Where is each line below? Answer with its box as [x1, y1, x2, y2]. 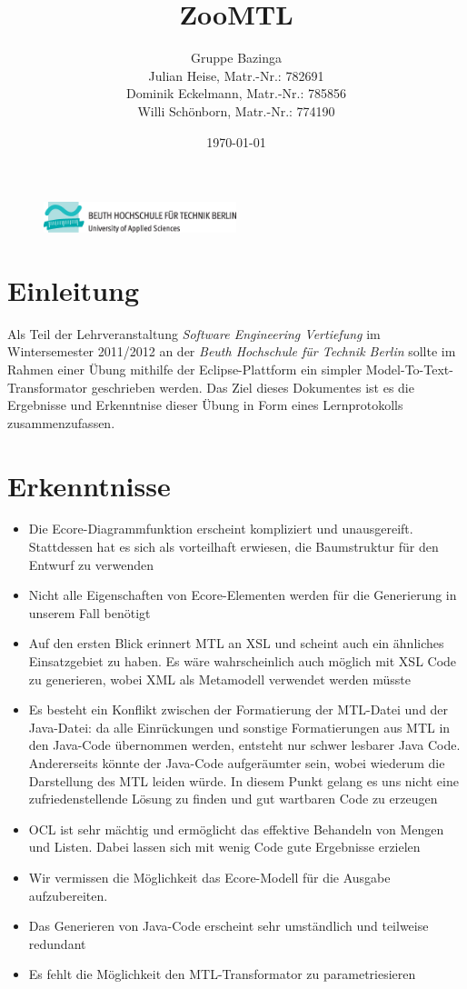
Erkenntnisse [7, 466, 171, 504]
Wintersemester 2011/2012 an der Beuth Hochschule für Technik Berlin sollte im [7, 342, 456, 361]
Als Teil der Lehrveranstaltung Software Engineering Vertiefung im [7, 324, 381, 343]
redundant [28, 934, 86, 953]
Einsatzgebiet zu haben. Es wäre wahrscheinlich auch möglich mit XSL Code [28, 652, 457, 671]
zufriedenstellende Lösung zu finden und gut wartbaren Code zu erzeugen [28, 789, 438, 808]
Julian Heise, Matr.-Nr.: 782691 [148, 65, 324, 85]
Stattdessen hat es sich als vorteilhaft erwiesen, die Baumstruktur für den [28, 537, 439, 556]
